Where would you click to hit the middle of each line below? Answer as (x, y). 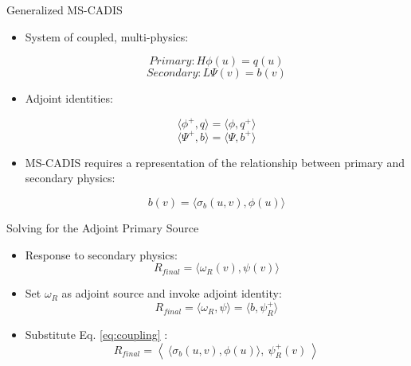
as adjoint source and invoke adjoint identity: (172, 293)
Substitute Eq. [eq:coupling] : (96, 335)
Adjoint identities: (69, 98)
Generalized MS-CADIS (65, 10)
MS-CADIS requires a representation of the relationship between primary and (215, 162)
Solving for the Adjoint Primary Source (103, 227)
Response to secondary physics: (101, 254)
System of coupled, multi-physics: (107, 36)
